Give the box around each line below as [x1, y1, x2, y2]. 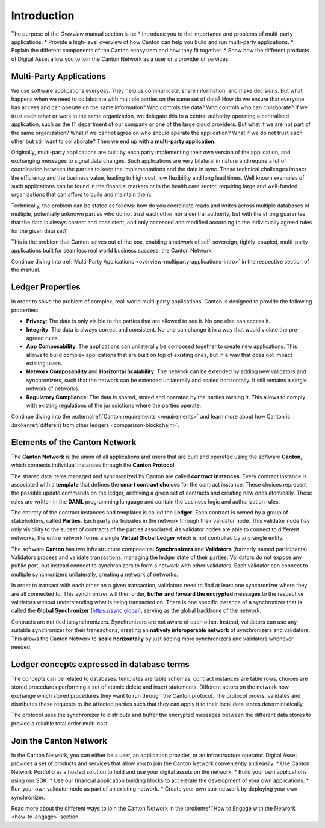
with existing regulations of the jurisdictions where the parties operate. [26, 402, 202, 409]
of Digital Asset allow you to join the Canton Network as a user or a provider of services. [11, 55, 230, 63]
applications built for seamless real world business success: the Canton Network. [11, 247, 214, 254]
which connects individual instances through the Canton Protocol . [11, 461, 176, 469]
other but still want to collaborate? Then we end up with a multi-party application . [11, 137, 216, 145]
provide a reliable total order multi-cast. [11, 719, 110, 727]
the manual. [11, 266, 40, 274]
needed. [11, 643, 32, 651]
